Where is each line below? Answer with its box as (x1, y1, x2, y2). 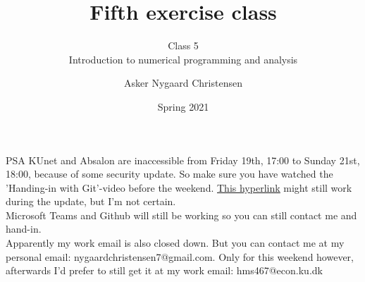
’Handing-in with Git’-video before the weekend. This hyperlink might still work (6, 180, 352, 195)
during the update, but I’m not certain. (6, 194, 176, 209)
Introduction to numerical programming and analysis (68, 51, 298, 66)
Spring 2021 (157, 99, 209, 114)
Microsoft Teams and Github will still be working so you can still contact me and (6, 207, 357, 222)
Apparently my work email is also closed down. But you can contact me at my (6, 235, 345, 250)
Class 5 (168, 38, 199, 53)
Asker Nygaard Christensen (124, 75, 242, 90)
